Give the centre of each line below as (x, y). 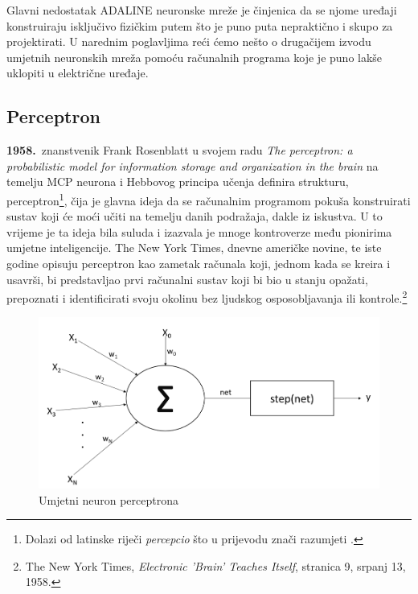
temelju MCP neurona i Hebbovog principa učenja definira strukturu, (178, 181)
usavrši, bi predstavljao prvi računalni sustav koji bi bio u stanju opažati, (187, 279)
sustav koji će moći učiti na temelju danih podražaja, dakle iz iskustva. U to (195, 216)
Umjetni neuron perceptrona (109, 499)
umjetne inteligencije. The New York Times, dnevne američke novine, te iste (194, 248)
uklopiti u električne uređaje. (78, 73)
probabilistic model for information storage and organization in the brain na (193, 165)
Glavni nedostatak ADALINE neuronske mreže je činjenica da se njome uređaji (202, 10)
